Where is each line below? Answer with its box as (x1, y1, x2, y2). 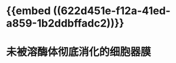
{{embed (6, 4, 51, 18)
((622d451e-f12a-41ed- (53, 4, 171, 18)
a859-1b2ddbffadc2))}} (6, 16, 125, 30)
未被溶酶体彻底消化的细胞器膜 (6, 45, 152, 59)
